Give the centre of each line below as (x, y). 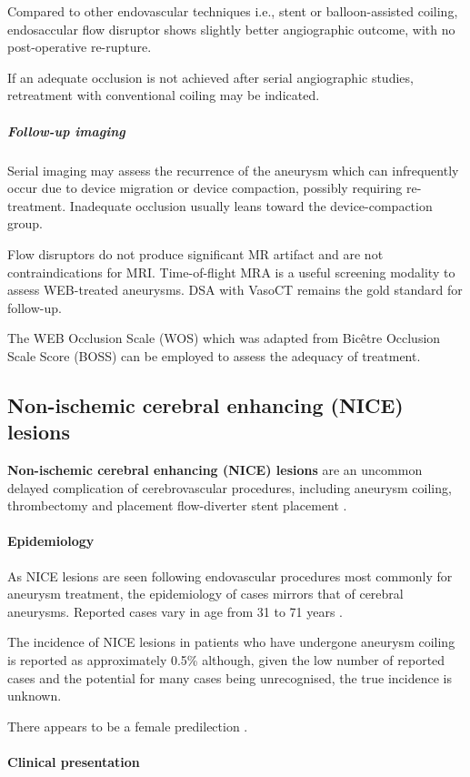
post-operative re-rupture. (80, 47)
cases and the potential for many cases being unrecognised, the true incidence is (230, 677)
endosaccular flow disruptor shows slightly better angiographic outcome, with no (231, 29)
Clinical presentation (74, 761)
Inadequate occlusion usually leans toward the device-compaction (251, 205)
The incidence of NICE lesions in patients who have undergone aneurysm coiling (231, 642)
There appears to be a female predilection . (128, 726)
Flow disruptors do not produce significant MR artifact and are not (195, 253)
